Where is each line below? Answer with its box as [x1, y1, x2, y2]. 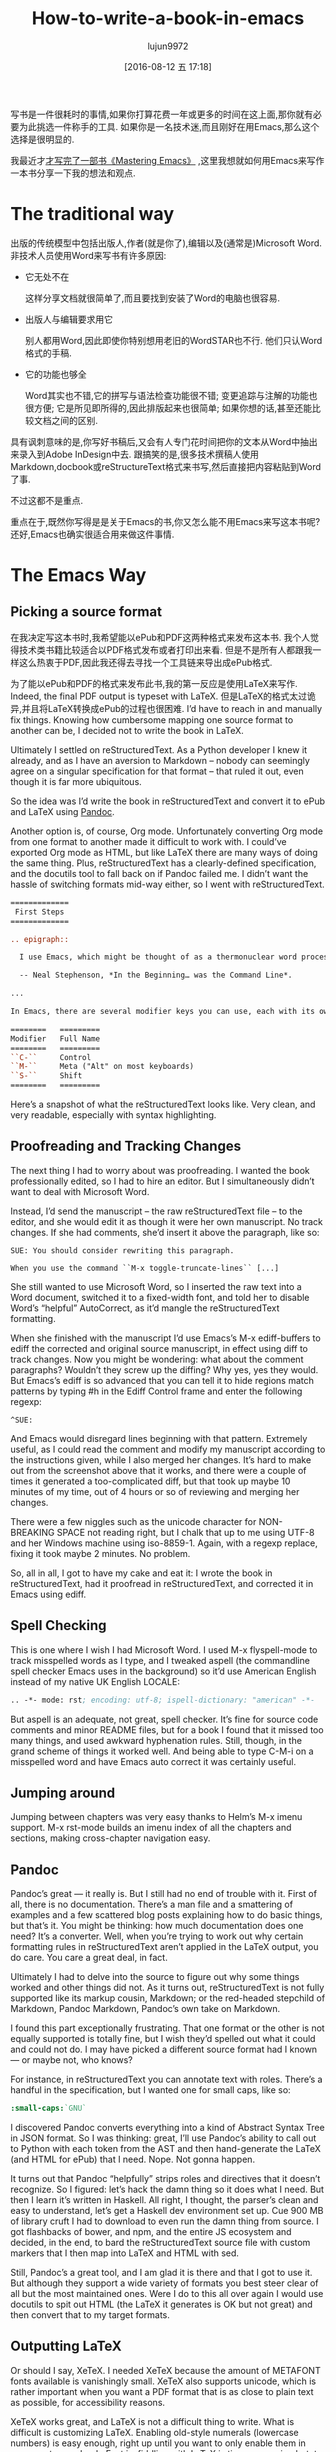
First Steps [14, 907, 65, 917]
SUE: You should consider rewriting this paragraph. [10, 1245, 235, 1256]
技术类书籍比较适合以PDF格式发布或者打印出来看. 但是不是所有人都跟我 [18, 643, 313, 656]
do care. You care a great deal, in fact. [10, 1952, 168, 1964]
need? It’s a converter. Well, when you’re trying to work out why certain [10, 1930, 304, 1942]
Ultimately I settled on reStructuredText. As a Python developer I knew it [10, 743, 308, 756]
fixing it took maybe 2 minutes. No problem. [10, 1547, 191, 1559]
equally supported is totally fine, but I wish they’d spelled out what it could [10, 2033, 316, 2045]
